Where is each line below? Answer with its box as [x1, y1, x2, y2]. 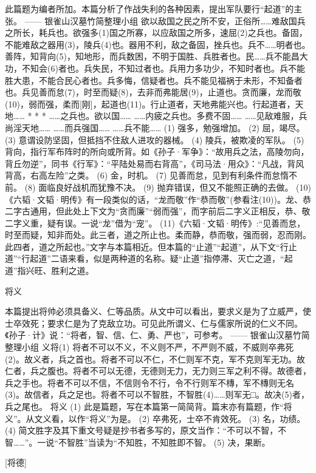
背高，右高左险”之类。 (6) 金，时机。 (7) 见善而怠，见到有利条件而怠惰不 [5, 169, 298, 182]
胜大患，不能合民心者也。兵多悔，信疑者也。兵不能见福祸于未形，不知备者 [5, 73, 303, 86]
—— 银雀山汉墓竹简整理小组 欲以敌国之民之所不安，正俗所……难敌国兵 [24, 14, 306, 27]
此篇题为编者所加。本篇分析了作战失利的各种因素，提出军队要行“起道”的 [5, 2, 294, 15]
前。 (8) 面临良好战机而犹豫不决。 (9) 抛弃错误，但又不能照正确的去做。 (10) [5, 180, 311, 193]
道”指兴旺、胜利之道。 [5, 264, 94, 277]
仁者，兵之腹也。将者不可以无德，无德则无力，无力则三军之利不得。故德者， [5, 364, 311, 377]
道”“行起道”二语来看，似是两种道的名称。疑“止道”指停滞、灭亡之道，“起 [5, 252, 293, 265]
